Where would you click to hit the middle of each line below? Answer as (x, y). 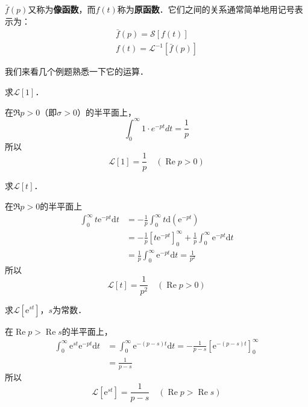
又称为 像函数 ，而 (62, 9)
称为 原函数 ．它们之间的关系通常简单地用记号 (206, 9)
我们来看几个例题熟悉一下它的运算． (77, 71)
